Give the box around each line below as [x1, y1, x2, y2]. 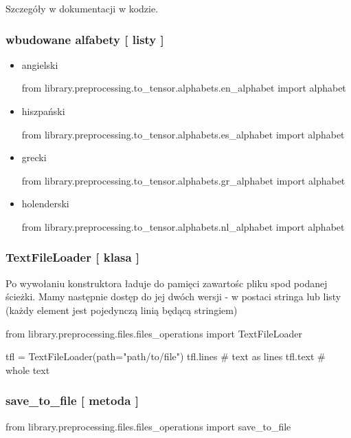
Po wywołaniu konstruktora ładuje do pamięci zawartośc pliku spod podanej [5, 275, 328, 290]
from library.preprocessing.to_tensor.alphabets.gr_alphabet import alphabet [21, 173, 346, 187]
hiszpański [21, 104, 65, 118]
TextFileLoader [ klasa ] [5, 249, 140, 266]
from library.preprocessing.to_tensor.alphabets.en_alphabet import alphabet [21, 81, 346, 95]
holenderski [21, 196, 69, 211]
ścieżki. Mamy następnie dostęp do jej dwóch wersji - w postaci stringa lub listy [5, 289, 341, 304]
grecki [21, 150, 47, 165]
